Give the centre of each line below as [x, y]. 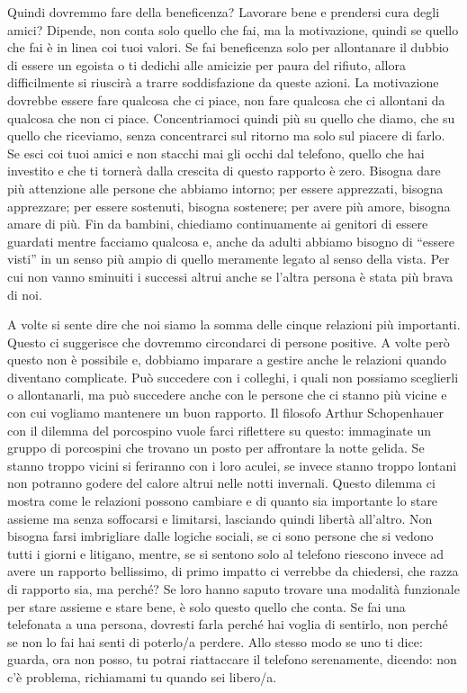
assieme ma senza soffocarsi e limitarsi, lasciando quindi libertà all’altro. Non [220, 518]
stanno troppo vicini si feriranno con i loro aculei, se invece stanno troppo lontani [232, 465]
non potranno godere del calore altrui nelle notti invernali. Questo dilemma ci [221, 483]
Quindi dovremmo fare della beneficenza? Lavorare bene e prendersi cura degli [224, 12]
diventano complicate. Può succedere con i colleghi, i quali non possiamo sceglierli [233, 377]
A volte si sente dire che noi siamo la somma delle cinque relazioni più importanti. [234, 324]
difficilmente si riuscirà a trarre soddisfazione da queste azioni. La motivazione [223, 82]
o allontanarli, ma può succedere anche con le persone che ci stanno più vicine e [227, 395]
